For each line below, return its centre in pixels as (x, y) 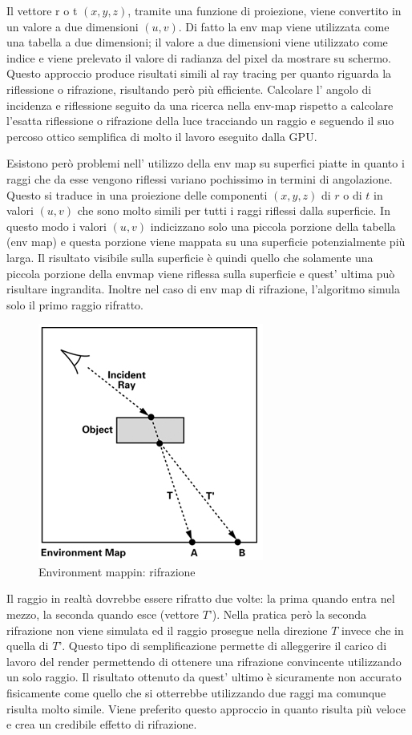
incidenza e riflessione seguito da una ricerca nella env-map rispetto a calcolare (200, 105)
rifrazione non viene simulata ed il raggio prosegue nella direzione (167, 630)
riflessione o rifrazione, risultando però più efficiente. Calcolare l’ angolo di (189, 89)
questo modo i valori (57, 226)
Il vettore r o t (42, 10)
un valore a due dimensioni (73, 26)
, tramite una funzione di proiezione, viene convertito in (265, 10)
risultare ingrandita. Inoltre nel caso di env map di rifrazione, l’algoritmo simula (203, 289)
